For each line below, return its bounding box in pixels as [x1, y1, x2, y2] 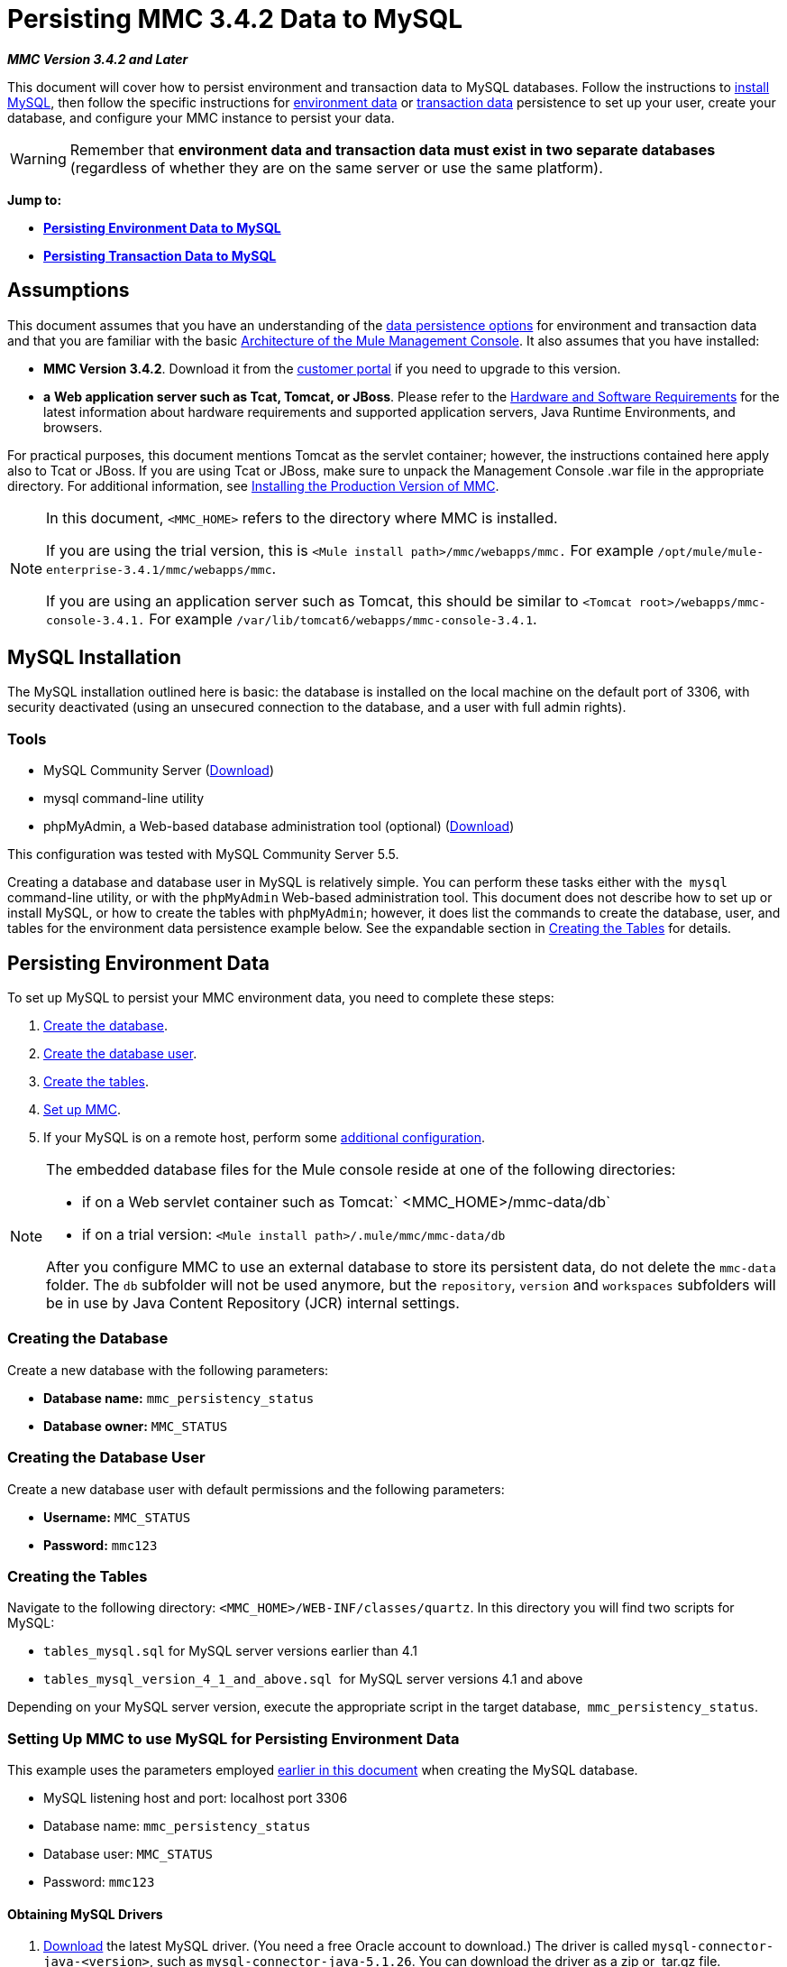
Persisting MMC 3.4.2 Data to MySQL [7, 4, 463, 34]
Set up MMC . [43, 1102, 122, 1118]
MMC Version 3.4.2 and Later [7, 51, 188, 67]
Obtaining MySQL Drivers [7, 1906, 163, 1922]
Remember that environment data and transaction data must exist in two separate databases [69, 140, 716, 159]
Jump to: [7, 191, 62, 208]
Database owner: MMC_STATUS [43, 1418, 228, 1434]
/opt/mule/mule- [657, 544, 764, 559]
